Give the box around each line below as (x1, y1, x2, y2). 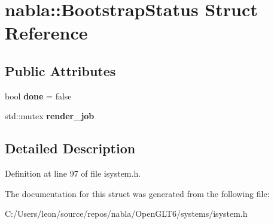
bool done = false (5, 89, 72, 102)
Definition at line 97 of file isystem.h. (5, 167, 141, 180)
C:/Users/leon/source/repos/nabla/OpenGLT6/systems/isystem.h (5, 207, 248, 220)
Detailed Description (5, 139, 136, 158)
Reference (5, 20, 88, 45)
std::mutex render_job (5, 110, 95, 122)
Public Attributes (5, 61, 116, 80)
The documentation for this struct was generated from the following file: (5, 187, 270, 199)
